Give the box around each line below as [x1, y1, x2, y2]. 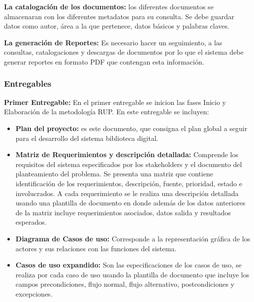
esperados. [15, 217, 47, 227]
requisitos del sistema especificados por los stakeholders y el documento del [15, 159, 242, 169]
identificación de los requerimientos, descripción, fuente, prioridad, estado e [15, 178, 242, 188]
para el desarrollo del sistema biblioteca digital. [15, 133, 159, 143]
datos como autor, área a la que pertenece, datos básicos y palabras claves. [4, 21, 229, 31]
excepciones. [15, 288, 53, 299]
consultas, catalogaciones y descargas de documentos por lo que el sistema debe [4, 47, 244, 57]
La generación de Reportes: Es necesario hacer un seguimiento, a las [4, 37, 222, 47]
